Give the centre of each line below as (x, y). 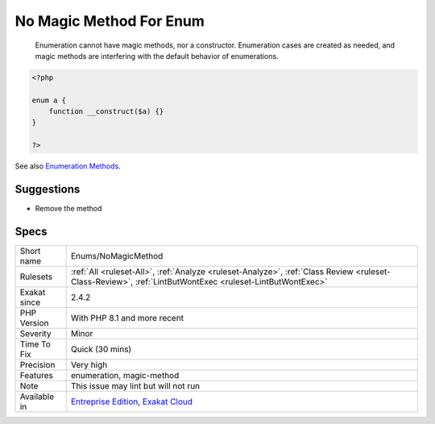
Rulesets (36, 276)
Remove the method (68, 209)
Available (37, 397)
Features (37, 376)
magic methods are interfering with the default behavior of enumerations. (157, 56)
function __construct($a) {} (106, 112)
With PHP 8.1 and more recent (128, 318)
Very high (89, 365)
